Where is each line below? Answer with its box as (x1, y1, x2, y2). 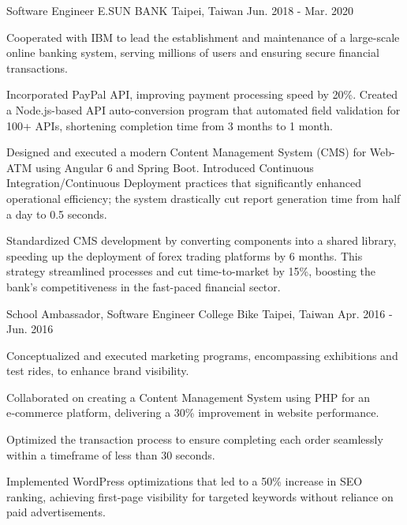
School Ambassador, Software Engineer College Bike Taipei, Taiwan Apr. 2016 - (6, 305, 393, 321)
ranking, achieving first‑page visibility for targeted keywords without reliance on (6, 488, 394, 504)
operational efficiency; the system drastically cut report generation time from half (6, 189, 401, 206)
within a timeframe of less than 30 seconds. (6, 446, 215, 463)
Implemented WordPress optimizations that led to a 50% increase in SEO (6, 473, 363, 489)
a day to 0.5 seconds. (6, 205, 107, 222)
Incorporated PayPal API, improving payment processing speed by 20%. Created (6, 86, 398, 103)
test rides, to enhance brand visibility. (6, 362, 189, 379)
